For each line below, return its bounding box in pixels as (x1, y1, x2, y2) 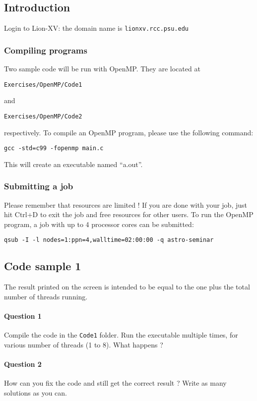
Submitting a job (4, 180, 73, 192)
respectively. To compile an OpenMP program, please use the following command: (4, 127, 254, 137)
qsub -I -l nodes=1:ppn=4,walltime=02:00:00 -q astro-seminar (4, 236, 214, 244)
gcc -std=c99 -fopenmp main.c (4, 145, 104, 152)
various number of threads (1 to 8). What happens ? (4, 339, 163, 349)
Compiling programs (4, 44, 87, 56)
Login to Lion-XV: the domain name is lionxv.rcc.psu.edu (4, 23, 189, 33)
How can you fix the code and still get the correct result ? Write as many (4, 378, 227, 388)
